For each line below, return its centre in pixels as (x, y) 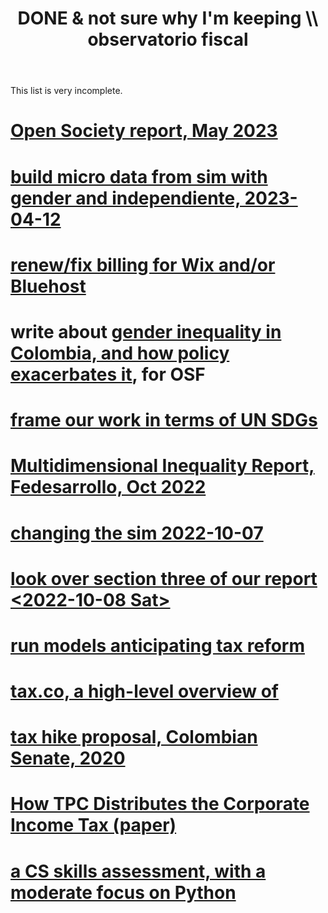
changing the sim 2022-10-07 (137, 533)
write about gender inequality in (146, 331)
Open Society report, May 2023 (144, 131)
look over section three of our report (164, 578)
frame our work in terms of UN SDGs (164, 420)
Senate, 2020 (68, 758)
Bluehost (48, 286)
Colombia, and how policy (120, 353)
